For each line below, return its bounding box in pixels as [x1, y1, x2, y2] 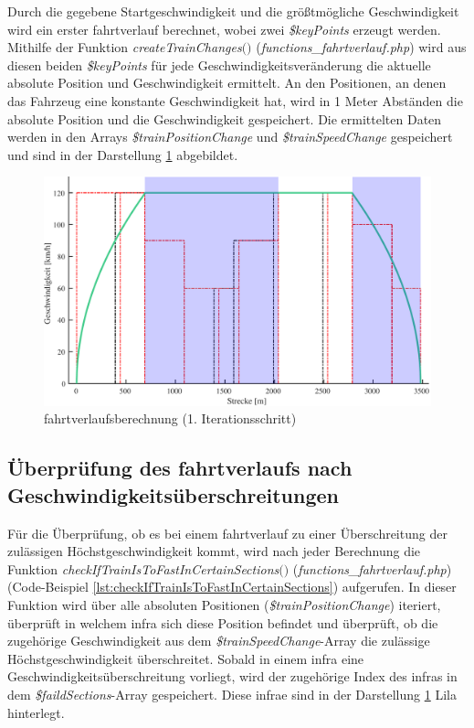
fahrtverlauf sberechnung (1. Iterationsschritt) [44, 409, 297, 428]
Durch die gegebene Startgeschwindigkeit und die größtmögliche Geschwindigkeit [7, 2, 459, 20]
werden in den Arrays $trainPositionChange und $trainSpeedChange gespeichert [7, 127, 453, 146]
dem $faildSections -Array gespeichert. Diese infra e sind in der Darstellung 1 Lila [7, 684, 457, 703]
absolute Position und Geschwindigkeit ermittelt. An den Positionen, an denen [7, 73, 447, 92]
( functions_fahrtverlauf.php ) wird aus [256, 37, 467, 57]
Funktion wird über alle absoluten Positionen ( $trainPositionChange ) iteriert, [7, 595, 441, 614]
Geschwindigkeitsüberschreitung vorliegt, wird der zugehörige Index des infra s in [7, 667, 458, 686]
